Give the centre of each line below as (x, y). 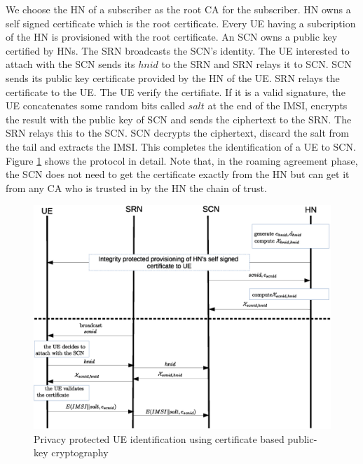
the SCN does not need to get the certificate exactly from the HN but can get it (178, 174)
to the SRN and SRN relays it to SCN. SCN (256, 64)
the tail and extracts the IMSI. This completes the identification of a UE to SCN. (181, 146)
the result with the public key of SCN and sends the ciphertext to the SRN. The (179, 119)
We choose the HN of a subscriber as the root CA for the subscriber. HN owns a (178, 9)
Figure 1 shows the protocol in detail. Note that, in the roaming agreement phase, (182, 160)
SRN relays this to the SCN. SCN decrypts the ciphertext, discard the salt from (177, 133)
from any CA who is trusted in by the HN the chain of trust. (136, 187)
